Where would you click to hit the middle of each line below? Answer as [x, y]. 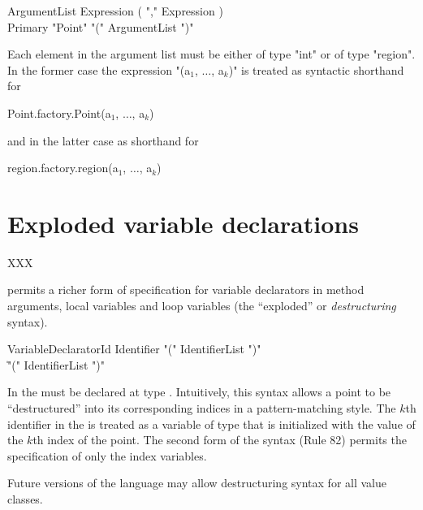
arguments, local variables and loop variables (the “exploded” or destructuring [202, 306]
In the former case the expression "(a [99, 69]
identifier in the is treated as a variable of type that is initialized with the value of [211, 424]
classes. [25, 499]
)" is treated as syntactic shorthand [316, 69]
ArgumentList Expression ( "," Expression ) [115, 11]
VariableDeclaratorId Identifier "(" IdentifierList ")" [134, 349]
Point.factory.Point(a [59, 112]
